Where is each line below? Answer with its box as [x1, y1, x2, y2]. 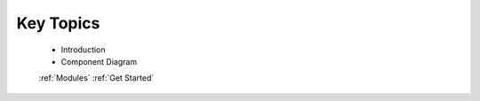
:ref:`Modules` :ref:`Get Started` [38, 73, 155, 83]
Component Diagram [60, 56, 138, 66]
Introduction [60, 44, 106, 55]
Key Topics [16, 13, 100, 33]
